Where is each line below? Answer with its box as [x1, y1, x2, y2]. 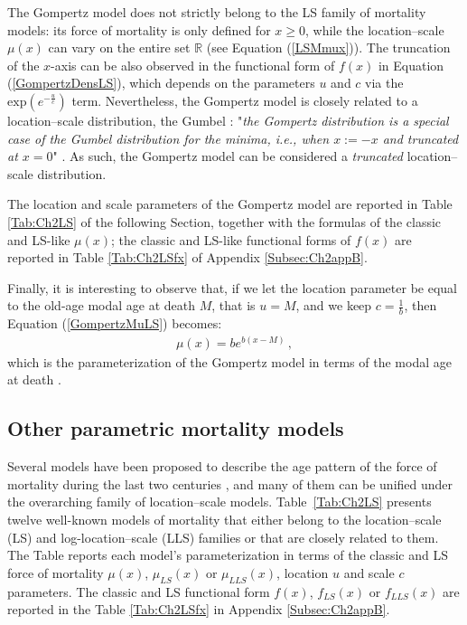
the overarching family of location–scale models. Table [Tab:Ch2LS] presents [7, 492, 432, 511]
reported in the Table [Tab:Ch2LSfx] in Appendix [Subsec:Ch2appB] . [7, 600, 390, 619]
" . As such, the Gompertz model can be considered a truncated [52, 147, 403, 166]
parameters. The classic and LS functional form [7, 582, 270, 601]
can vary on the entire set [48, 38, 191, 57]
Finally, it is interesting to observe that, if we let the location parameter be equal [7, 278, 457, 297]
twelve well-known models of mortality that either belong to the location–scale [7, 509, 442, 528]
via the [365, 73, 404, 92]
